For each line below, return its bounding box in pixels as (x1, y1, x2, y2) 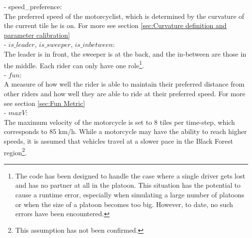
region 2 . (4, 146, 27, 157)
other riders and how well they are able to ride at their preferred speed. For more (4, 89, 246, 98)
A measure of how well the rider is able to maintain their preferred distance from (4, 79, 245, 89)
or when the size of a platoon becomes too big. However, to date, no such (15, 199, 233, 209)
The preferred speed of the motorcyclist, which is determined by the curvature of (4, 11, 244, 21)
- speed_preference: (4, 1, 62, 11)
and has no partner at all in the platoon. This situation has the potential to (15, 180, 241, 190)
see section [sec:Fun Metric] (4, 98, 85, 108)
